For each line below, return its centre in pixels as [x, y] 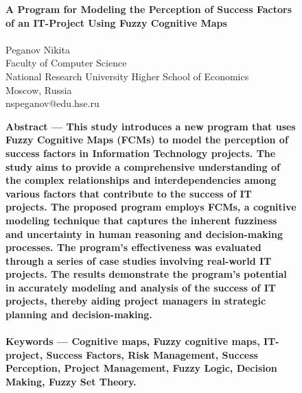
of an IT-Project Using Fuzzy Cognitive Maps [116, 22]
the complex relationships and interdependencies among [141, 180]
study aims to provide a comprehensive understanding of [143, 166]
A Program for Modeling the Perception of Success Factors [149, 9]
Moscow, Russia [39, 90]
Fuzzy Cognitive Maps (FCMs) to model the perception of [147, 140]
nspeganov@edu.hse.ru [53, 103]
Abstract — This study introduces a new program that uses [151, 126]
